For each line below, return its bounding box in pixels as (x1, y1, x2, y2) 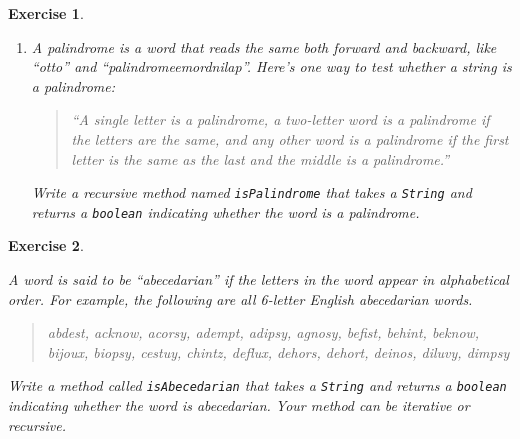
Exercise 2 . (8, 235, 84, 256)
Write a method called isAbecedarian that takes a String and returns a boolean (8, 375, 507, 396)
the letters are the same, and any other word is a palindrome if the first (71, 128, 509, 149)
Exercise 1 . (8, 3, 84, 23)
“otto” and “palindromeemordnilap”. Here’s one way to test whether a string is (31, 56, 512, 77)
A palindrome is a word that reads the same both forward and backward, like (31, 36, 497, 57)
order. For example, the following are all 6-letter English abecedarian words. (8, 288, 473, 309)
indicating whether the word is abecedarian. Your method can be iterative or (8, 395, 470, 416)
